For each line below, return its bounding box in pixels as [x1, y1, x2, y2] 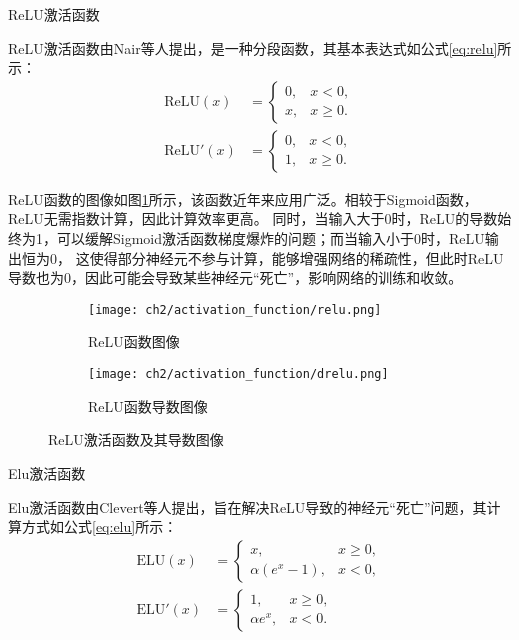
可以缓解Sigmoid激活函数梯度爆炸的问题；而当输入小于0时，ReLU [56, 228, 485, 249]
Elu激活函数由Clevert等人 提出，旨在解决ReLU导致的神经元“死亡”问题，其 [8, 496, 487, 517]
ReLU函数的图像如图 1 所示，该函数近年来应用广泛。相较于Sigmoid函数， [8, 188, 478, 209]
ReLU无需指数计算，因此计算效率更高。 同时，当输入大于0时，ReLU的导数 [8, 208, 498, 229]
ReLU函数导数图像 [88, 395, 208, 416]
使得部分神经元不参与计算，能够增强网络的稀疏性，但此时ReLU [89, 247, 504, 268]
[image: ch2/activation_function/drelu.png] [88, 367, 389, 382]
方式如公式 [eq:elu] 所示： [21, 516, 178, 537]
